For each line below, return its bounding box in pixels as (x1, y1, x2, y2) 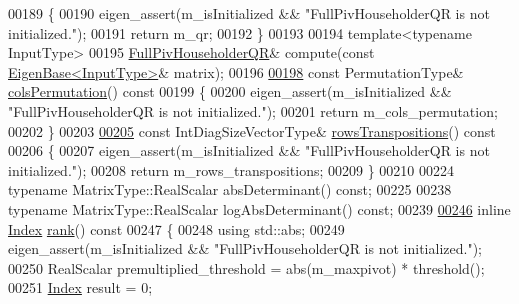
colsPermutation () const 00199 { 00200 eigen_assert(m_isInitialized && (8, 81, 452, 102)
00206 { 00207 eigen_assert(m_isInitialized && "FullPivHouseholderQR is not (8, 140, 490, 161)
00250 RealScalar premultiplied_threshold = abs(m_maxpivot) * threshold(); (8, 257, 485, 278)
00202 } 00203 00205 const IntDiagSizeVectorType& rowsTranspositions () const (8, 120, 496, 141)
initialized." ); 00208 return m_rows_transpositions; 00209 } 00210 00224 (8, 159, 454, 180)
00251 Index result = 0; (8, 277, 153, 298)
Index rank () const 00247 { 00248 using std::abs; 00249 (8, 218, 345, 239)
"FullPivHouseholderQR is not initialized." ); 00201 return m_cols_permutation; (8, 100, 498, 121)
